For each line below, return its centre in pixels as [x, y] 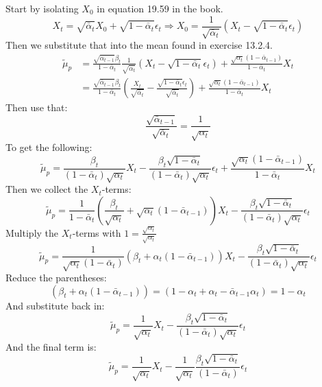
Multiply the [32, 232]
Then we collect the [47, 189]
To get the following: [49, 147]
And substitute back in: [55, 305]
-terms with [97, 232]
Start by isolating [42, 8]
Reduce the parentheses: [56, 277]
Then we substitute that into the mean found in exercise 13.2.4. [139, 45]
